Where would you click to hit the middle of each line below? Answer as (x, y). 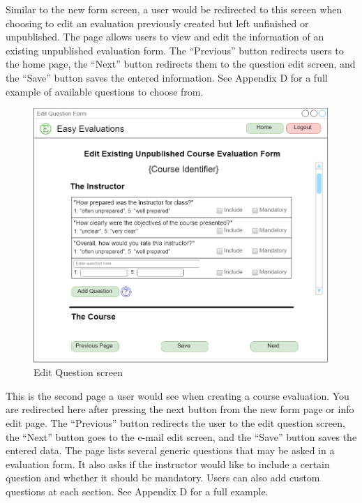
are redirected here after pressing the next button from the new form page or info (180, 409)
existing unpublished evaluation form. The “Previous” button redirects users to (175, 50)
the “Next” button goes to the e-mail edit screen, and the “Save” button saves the (181, 436)
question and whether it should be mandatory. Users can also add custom (163, 478)
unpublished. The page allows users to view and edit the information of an (165, 37)
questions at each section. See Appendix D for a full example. (137, 491)
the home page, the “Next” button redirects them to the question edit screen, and (181, 64)
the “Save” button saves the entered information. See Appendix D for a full (167, 77)
